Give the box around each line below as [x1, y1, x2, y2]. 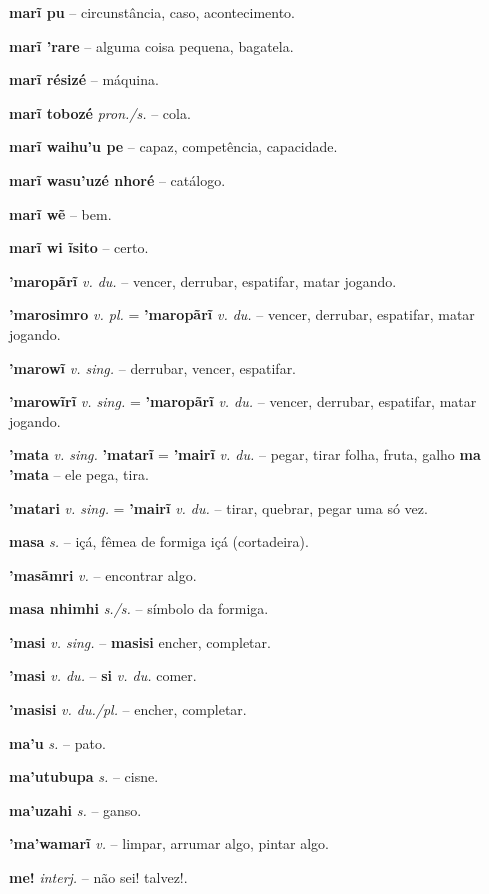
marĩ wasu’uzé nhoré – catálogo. [9, 169, 226, 190]
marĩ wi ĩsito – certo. [9, 237, 149, 258]
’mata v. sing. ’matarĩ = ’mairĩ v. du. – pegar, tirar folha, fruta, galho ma [9, 444, 481, 465]
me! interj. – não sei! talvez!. [9, 867, 188, 888]
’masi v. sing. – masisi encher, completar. [9, 631, 271, 652]
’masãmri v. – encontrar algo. [9, 564, 197, 585]
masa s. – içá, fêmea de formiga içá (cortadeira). [9, 531, 309, 552]
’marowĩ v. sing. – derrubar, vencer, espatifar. [9, 357, 297, 378]
